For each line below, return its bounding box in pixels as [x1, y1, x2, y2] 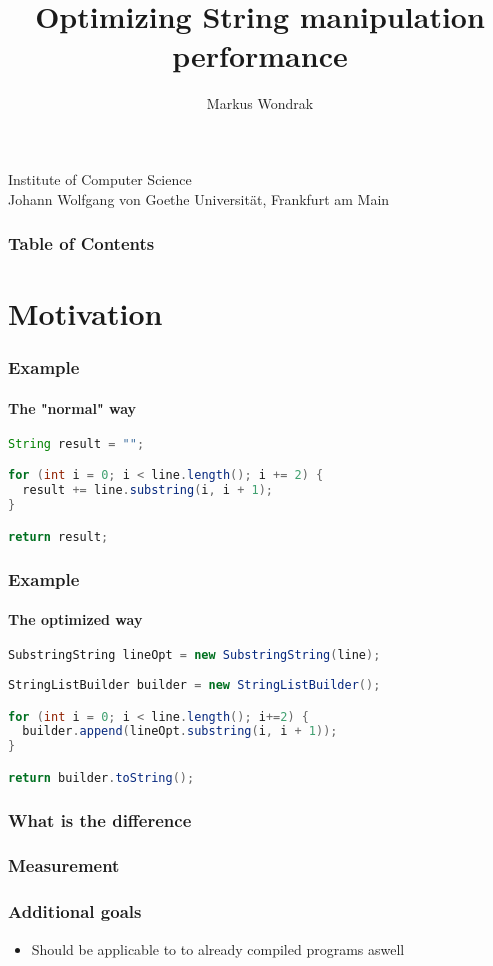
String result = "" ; [8, 436, 145, 451]
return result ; [8, 529, 109, 544]
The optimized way [8, 609, 143, 630]
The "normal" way [8, 397, 137, 418]
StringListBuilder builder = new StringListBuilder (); [8, 678, 381, 693]
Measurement [8, 853, 120, 878]
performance [172, 35, 348, 76]
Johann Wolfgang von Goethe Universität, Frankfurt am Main [8, 188, 390, 209]
